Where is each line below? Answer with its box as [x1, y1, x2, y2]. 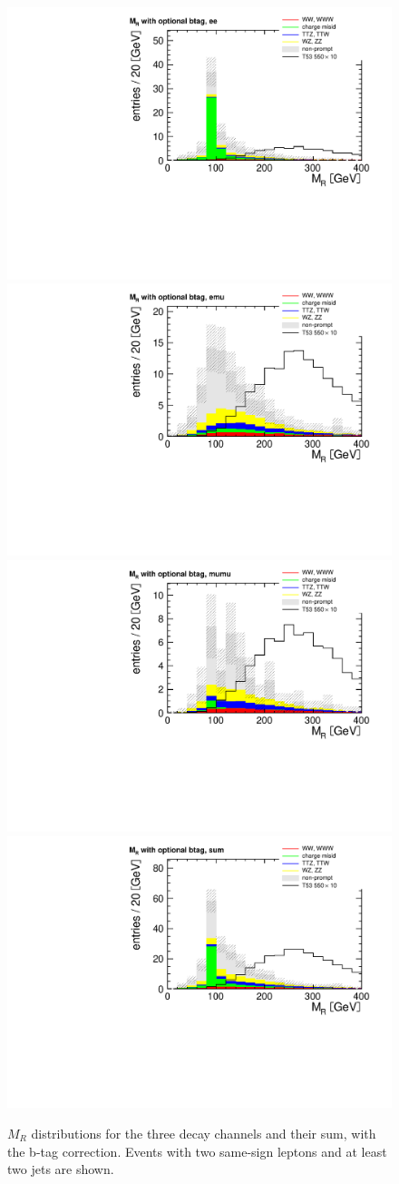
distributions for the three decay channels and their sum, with [31, 1124, 376, 1142]
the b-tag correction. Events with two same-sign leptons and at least [7, 1141, 387, 1160]
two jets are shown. [7, 1159, 114, 1179]
